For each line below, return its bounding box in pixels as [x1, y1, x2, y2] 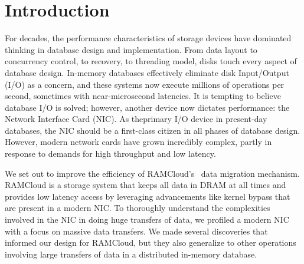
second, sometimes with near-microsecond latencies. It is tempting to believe [5, 90, 281, 102]
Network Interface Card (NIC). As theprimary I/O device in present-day [5, 113, 267, 125]
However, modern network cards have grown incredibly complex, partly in [5, 136, 272, 148]
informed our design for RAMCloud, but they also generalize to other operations [5, 236, 296, 249]
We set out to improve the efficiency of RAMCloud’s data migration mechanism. [5, 167, 300, 179]
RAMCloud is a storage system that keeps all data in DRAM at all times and [5, 179, 286, 191]
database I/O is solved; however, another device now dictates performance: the [5, 101, 290, 113]
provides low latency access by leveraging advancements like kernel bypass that [5, 190, 290, 202]
